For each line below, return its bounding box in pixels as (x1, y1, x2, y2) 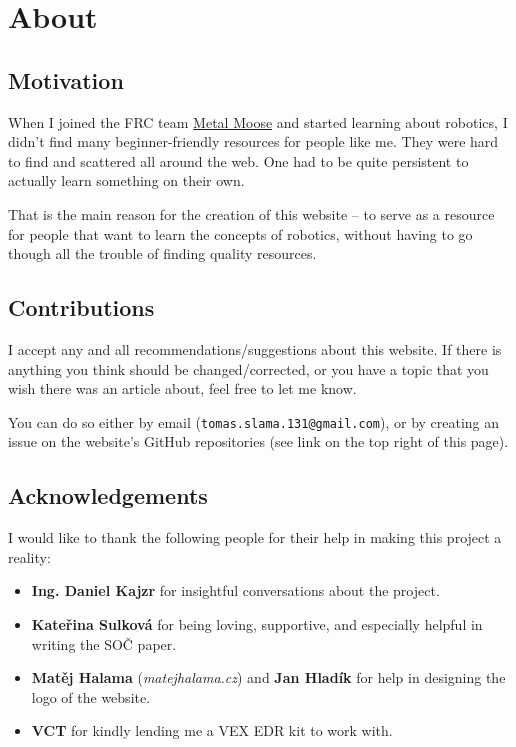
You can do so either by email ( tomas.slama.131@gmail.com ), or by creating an (8, 411, 500, 432)
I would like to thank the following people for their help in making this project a (8, 527, 502, 548)
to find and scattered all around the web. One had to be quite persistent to (8, 150, 469, 171)
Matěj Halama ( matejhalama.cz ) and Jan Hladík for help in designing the (31, 667, 506, 688)
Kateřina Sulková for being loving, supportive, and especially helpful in (31, 613, 483, 634)
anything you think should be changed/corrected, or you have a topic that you (8, 358, 489, 379)
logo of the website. (31, 686, 151, 707)
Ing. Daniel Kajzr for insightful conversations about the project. (31, 580, 440, 601)
